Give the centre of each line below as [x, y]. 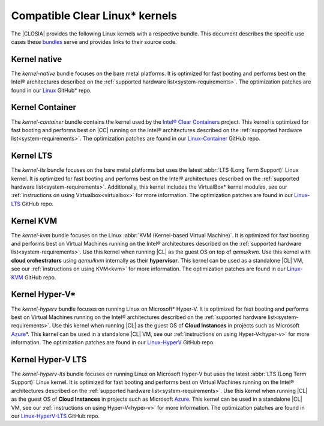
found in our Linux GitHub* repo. [51, 90]
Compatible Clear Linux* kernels [94, 16]
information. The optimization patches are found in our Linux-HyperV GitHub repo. [113, 342]
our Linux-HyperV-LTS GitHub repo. [55, 416]
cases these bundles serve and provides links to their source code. [94, 41]
